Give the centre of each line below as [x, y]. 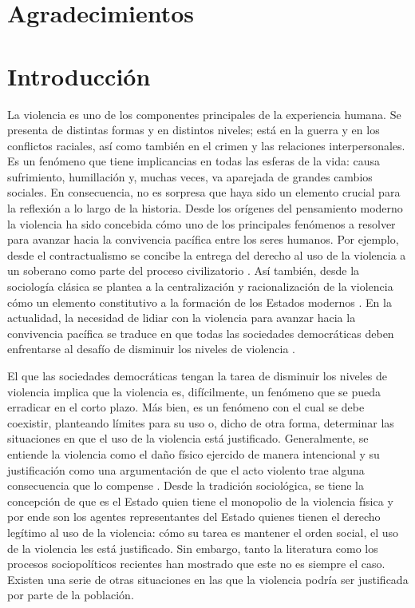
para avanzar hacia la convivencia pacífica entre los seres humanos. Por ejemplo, [203, 239]
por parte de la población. [71, 595]
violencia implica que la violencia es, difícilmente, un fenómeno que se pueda [194, 391]
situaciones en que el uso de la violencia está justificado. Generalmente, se [188, 438]
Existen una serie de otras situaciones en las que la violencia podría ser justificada [208, 579]
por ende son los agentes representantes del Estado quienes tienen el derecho [194, 517]
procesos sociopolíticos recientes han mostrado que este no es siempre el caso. [196, 564]
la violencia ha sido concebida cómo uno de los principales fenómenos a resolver [202, 223]
